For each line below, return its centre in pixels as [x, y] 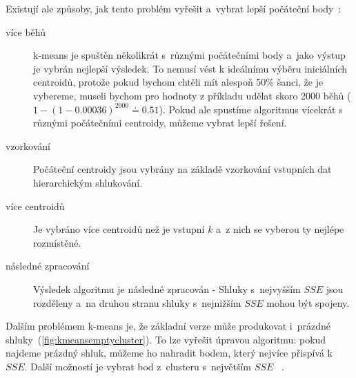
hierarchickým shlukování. [88, 182]
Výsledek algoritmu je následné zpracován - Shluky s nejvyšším [167, 289]
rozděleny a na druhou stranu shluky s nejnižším [137, 302]
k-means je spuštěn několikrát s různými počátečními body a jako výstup [189, 55]
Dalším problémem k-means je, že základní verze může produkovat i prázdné [168, 326]
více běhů [26, 31]
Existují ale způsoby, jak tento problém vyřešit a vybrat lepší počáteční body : [174, 8]
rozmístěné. [57, 242]
